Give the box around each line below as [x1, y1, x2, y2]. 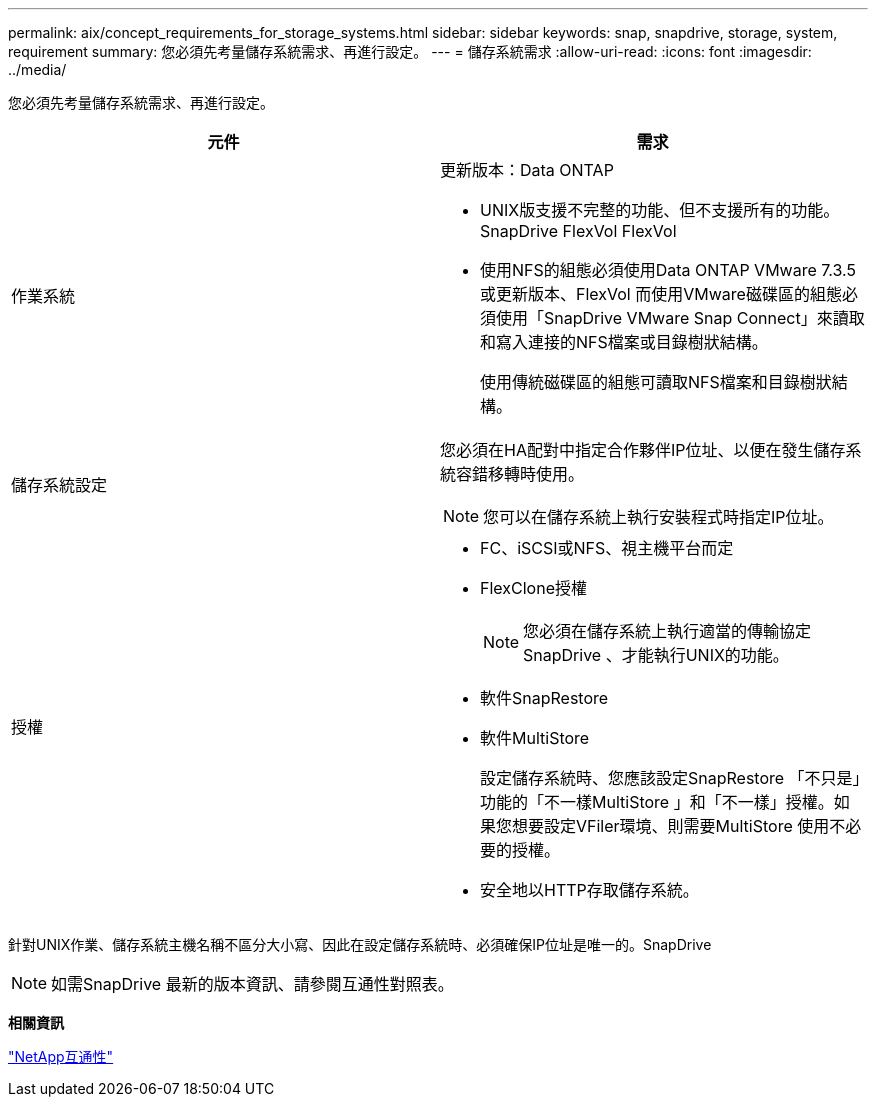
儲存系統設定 [11, 475, 108, 495]
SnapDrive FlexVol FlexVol [480, 221, 677, 241]
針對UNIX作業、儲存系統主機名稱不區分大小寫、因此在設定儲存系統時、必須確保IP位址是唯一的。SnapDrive [8, 936, 712, 953]
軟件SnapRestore [480, 688, 609, 708]
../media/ [8, 61, 67, 78]
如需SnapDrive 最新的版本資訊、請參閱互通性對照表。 [51, 974, 454, 994]
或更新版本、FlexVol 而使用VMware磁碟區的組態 [480, 284, 842, 304]
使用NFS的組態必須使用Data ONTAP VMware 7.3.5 [480, 260, 856, 280]
